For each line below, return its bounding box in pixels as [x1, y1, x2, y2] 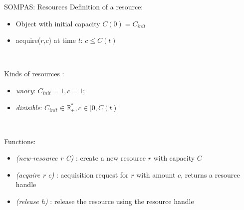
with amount [136, 169, 176, 180]
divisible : [15, 102, 42, 112]
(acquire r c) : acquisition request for [15, 169, 129, 180]
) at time [48, 35, 76, 45]
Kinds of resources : [4, 68, 64, 79]
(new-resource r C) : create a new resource [15, 153, 146, 163]
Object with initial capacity [15, 18, 100, 28]
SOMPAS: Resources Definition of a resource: [4, 1, 143, 11]
